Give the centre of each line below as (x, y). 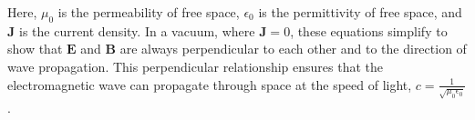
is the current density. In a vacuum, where (137, 30)
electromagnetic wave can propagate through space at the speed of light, (210, 84)
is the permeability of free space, (149, 12)
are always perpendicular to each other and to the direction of (293, 49)
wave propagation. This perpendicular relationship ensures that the (195, 66)
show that (35, 49)
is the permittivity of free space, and (360, 12)
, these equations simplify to (369, 30)
